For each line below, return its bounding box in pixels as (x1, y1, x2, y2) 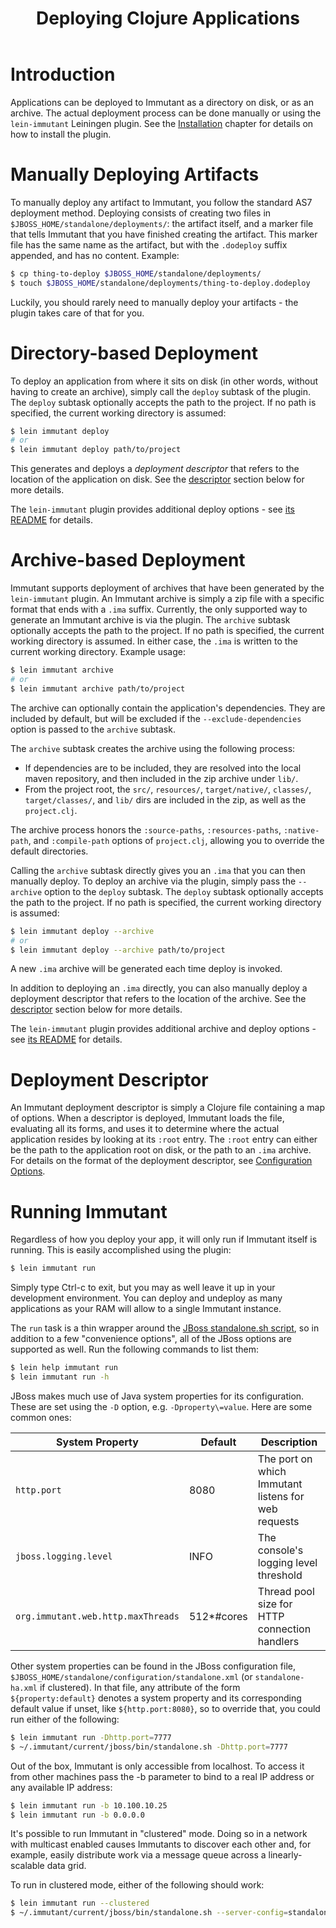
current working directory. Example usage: (10, 646, 186, 658)
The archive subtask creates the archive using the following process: (10, 742, 296, 754)
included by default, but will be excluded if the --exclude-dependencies (10, 712, 302, 724)
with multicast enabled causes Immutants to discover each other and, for (10, 1838, 312, 1851)
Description (260, 1435, 318, 1449)
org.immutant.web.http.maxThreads (15, 1610, 180, 1622)
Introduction (10, 63, 116, 86)
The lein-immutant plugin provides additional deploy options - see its (10, 503, 295, 516)
